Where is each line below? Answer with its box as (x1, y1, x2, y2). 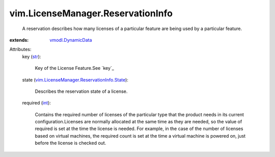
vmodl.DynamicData (49, 37, 92, 43)
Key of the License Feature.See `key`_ (35, 65, 115, 71)
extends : (9, 37, 29, 43)
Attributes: (9, 46, 32, 53)
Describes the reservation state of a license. (35, 88, 128, 94)
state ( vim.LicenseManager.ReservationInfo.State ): (22, 76, 128, 83)
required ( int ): (22, 100, 51, 106)
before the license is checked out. (35, 140, 106, 146)
